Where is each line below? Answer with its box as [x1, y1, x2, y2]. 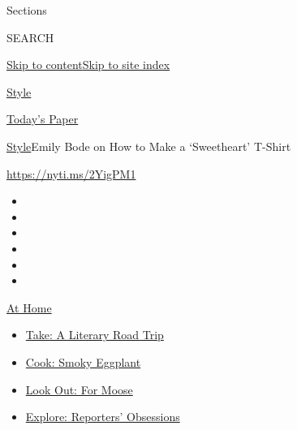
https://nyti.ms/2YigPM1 [6, 165, 136, 182]
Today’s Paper [6, 110, 79, 127]
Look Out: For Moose [25, 381, 133, 398]
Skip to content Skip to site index [6, 56, 170, 73]
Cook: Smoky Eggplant [25, 353, 141, 370]
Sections [6, 2, 47, 18]
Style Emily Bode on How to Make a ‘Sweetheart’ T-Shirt [6, 137, 291, 154]
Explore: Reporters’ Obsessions [25, 408, 180, 425]
